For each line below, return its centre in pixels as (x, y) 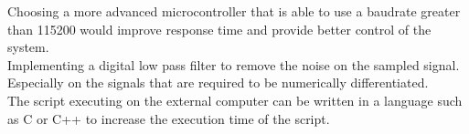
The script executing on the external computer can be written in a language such (235, 100)
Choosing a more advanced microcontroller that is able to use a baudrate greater (234, 11)
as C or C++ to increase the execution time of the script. (169, 118)
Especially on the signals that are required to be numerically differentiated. (218, 82)
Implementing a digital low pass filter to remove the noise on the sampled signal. (234, 64)
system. (28, 47)
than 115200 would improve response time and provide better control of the (219, 29)
